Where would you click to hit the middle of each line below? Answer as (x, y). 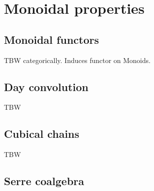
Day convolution (46, 86)
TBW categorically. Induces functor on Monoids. (77, 60)
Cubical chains (42, 134)
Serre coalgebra (44, 181)
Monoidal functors (51, 39)
